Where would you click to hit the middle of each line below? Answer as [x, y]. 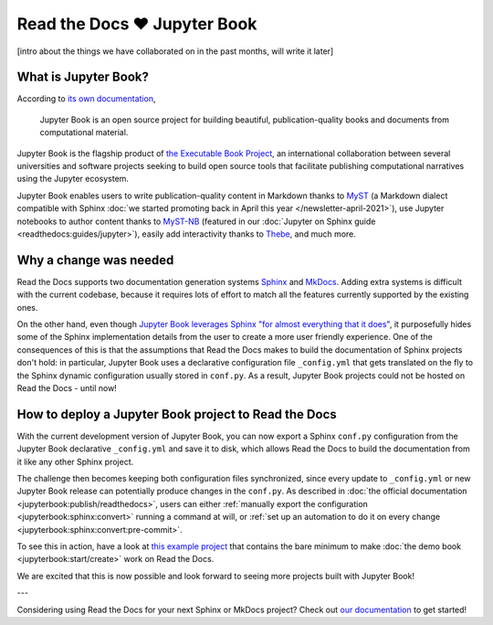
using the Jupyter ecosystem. [73, 179]
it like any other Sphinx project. [75, 461]
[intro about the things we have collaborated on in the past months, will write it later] [175, 51]
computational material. [84, 132]
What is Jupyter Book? [83, 77]
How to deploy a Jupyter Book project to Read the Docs [177, 414]
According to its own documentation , [86, 99]
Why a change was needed [95, 260]
